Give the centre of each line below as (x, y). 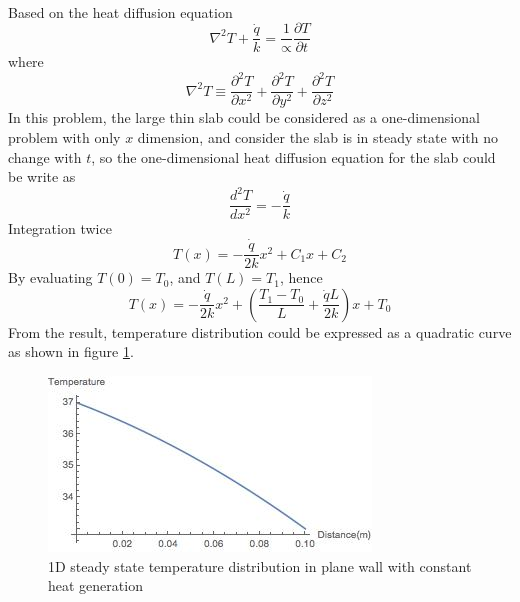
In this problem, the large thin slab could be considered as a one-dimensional (244, 117)
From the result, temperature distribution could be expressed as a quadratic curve (260, 331)
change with (45, 156)
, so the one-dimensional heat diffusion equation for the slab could (293, 156)
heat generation (95, 585)
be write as (42, 176)
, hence (301, 277)
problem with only (64, 137)
